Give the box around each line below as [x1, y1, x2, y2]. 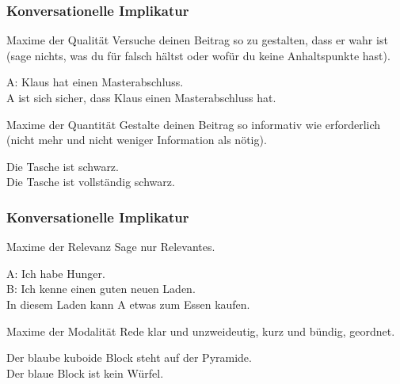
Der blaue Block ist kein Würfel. [6, 364, 164, 381]
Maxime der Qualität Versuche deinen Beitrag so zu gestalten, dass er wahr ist [6, 32, 388, 48]
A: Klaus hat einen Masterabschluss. [6, 74, 184, 90]
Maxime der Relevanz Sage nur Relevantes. [6, 238, 215, 255]
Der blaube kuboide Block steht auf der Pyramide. [6, 349, 252, 366]
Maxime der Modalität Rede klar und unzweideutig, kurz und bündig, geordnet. [6, 322, 395, 339]
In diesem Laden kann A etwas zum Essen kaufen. [6, 295, 250, 312]
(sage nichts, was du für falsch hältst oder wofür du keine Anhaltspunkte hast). [6, 47, 390, 63]
